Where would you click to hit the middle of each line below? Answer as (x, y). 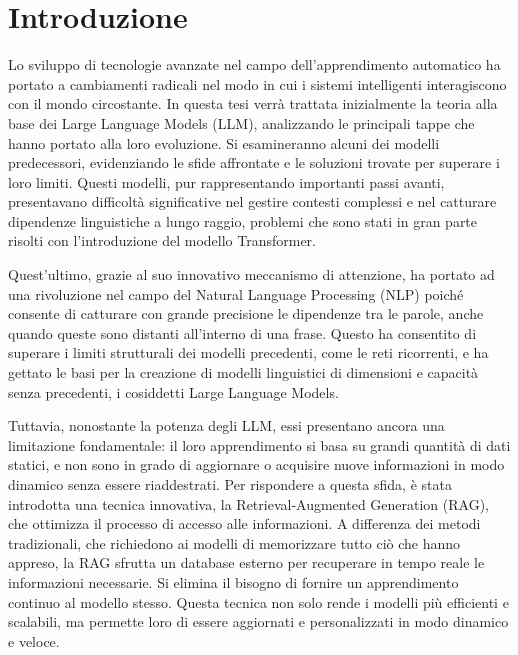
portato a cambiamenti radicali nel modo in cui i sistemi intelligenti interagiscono (257, 83)
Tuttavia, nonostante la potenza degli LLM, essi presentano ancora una (226, 425)
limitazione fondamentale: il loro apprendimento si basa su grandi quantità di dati (259, 444)
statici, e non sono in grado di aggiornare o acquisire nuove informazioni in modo (256, 464)
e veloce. (34, 640)
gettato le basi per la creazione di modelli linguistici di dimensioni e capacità (243, 372)
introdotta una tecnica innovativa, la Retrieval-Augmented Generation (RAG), (248, 503)
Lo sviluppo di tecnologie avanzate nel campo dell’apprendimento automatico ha (254, 64)
